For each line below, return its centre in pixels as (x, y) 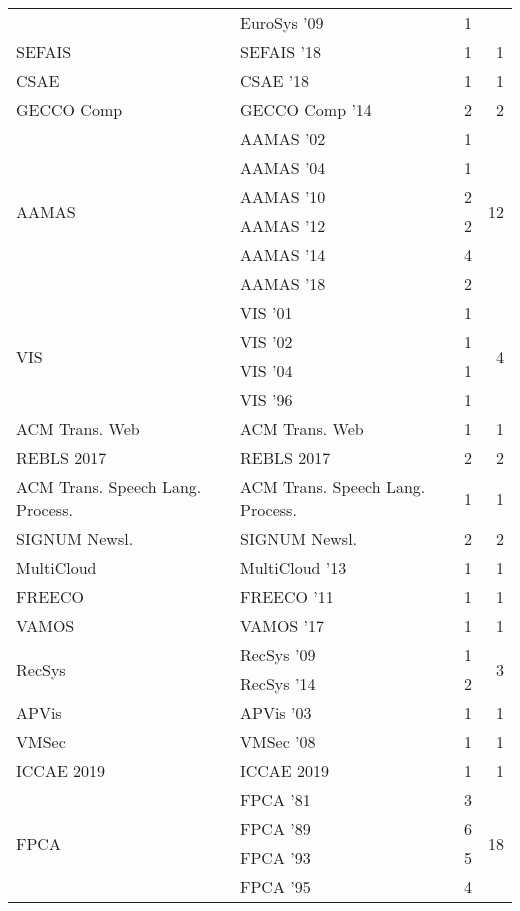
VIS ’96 (266, 399)
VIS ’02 (266, 341)
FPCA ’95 (275, 886)
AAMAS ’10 (282, 196)
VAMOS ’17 (282, 625)
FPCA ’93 (275, 857)
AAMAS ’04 (282, 167)
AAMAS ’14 (282, 254)
